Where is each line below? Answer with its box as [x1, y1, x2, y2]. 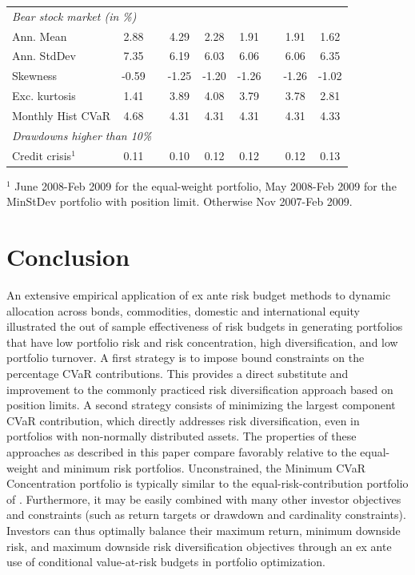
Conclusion [6, 240, 130, 273]
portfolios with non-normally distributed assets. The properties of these [6, 428, 357, 444]
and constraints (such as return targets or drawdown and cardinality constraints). [6, 506, 406, 523]
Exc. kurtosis [12, 87, 76, 104]
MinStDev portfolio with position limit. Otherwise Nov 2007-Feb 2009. [6, 193, 353, 210]
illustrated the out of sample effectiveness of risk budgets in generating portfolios [6, 318, 403, 335]
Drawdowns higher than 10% [12, 127, 152, 143]
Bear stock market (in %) [12, 7, 137, 24]
